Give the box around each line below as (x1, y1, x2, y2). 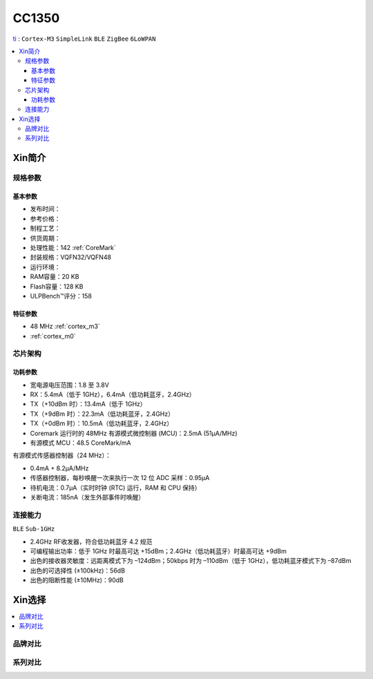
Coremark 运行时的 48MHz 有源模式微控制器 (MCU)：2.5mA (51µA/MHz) (30, 429, 238, 437)
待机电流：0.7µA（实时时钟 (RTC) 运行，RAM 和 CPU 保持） (30, 484, 201, 492)
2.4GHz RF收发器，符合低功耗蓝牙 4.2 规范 (30, 537, 153, 546)
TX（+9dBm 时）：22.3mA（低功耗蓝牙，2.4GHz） (30, 410, 174, 418)
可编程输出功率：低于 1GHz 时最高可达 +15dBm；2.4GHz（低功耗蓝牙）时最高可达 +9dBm (30, 546, 287, 555)
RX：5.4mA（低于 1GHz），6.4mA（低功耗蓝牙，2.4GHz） (30, 390, 196, 399)
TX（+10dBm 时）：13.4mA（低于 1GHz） (30, 400, 146, 408)
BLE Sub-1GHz (12, 525, 55, 533)
